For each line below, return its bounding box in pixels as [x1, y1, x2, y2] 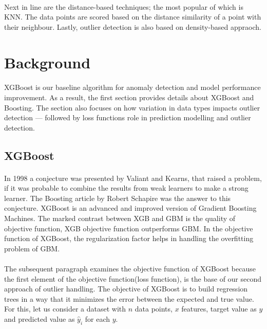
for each [85, 314, 110, 324]
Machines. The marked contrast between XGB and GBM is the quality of [4, 213, 236, 224]
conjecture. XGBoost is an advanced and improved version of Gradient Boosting [4, 203, 257, 213]
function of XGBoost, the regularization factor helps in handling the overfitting [4, 233, 254, 244]
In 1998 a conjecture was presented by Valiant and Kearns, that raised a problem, [4, 172, 262, 183]
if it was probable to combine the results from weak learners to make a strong [4, 182, 249, 193]
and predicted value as [4, 314, 75, 324]
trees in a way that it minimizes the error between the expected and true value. [4, 293, 254, 304]
